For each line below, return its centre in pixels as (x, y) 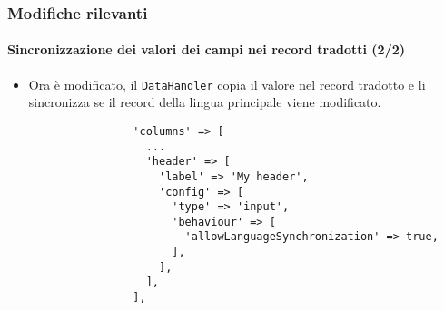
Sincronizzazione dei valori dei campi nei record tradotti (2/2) (207, 49)
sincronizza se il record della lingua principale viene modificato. (205, 102)
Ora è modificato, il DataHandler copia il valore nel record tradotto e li (227, 84)
